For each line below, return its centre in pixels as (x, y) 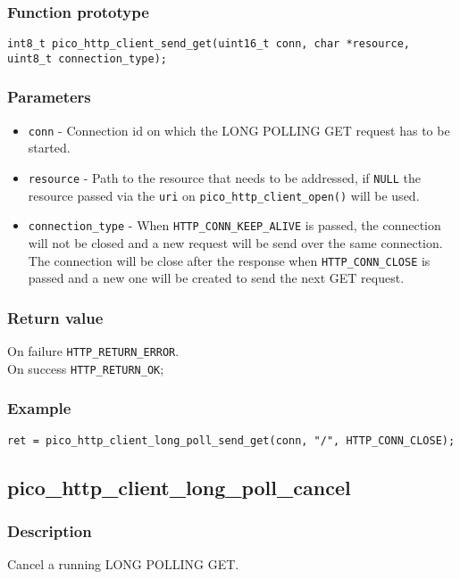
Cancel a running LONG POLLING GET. (123, 564)
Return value (55, 317)
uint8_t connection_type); (87, 58)
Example (39, 408)
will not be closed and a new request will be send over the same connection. (235, 242)
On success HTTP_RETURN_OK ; (86, 368)
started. (49, 148)
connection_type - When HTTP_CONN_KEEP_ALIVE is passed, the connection (234, 225)
